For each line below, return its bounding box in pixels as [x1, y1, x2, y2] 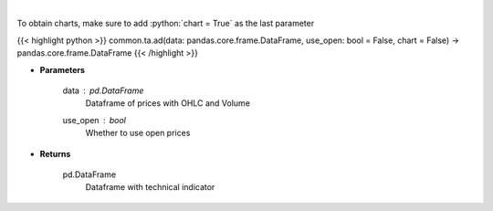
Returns [39, 148, 71, 159]
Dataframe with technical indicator [85, 182, 215, 193]
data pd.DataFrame [62, 85, 144, 96]
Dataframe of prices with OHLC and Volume [85, 98, 251, 109]
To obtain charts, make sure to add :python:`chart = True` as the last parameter [16, 18, 315, 29]
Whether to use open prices [85, 128, 191, 139]
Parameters [39, 64, 86, 75]
